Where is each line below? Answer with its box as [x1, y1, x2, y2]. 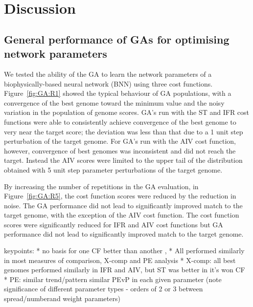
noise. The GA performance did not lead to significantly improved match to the [4, 200, 243, 210]
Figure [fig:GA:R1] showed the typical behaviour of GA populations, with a [4, 88, 231, 98]
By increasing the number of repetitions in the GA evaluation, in [4, 181, 199, 191]
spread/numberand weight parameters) [4, 293, 120, 304]
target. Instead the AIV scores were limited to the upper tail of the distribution [4, 155, 243, 165]
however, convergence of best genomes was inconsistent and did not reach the [4, 145, 236, 155]
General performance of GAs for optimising [4, 31, 230, 46]
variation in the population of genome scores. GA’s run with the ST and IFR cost [4, 107, 250, 117]
